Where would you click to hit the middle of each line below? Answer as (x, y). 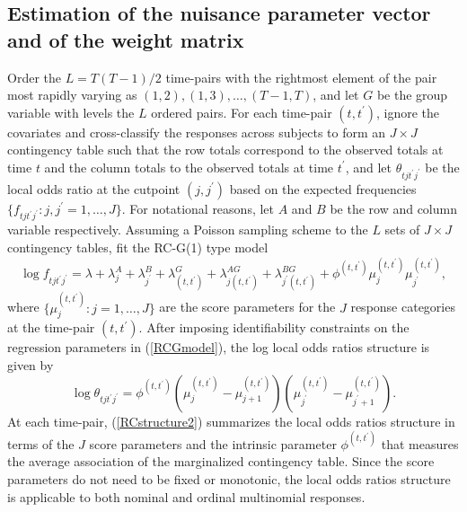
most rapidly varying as (72, 95)
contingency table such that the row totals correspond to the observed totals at (225, 150)
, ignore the (408, 112)
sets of (402, 230)
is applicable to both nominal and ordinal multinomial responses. (186, 496)
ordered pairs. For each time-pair (242, 112)
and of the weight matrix (126, 39)
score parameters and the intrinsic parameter (213, 443)
